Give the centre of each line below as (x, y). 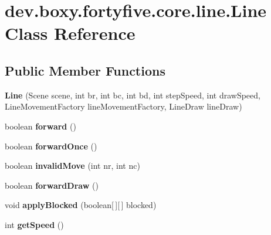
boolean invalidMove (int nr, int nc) (72, 166)
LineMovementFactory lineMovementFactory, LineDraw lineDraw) (123, 106)
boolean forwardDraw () (52, 185)
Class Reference (70, 33)
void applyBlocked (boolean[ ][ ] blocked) (81, 205)
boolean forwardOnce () (51, 146)
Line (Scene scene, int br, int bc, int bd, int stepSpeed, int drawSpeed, (133, 95)
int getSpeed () (34, 224)
